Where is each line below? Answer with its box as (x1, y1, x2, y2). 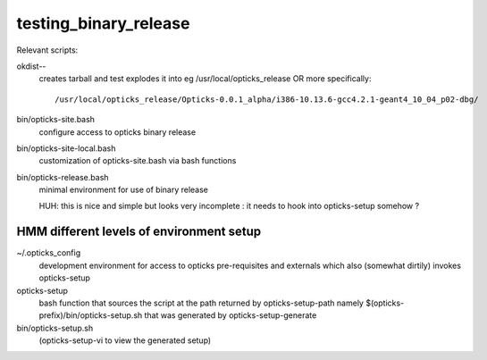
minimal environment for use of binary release (38, 184, 209, 196)
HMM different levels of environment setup (16, 224, 262, 239)
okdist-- (16, 61, 46, 71)
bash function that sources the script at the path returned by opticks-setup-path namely (38, 297, 364, 308)
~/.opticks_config (16, 247, 81, 258)
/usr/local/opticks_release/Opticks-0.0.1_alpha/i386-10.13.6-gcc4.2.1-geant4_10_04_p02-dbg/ (55, 94, 479, 105)
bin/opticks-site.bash (16, 114, 96, 125)
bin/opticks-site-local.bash (16, 143, 116, 154)
